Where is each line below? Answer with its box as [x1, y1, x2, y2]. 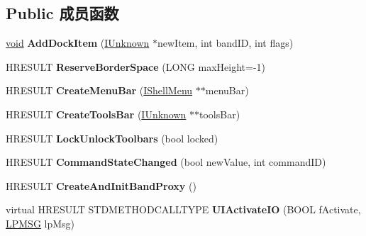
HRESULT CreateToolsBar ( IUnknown [6, 106, 187, 121]
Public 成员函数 [6, 2, 119, 24]
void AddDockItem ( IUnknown [6, 35, 150, 50]
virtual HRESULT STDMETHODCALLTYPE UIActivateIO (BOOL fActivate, [6, 202, 361, 217]
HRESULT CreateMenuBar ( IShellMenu [6, 83, 193, 98]
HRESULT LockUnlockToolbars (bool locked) [6, 130, 218, 145]
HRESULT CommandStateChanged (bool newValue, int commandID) [6, 154, 326, 169]
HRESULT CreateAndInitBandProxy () [6, 178, 196, 193]
